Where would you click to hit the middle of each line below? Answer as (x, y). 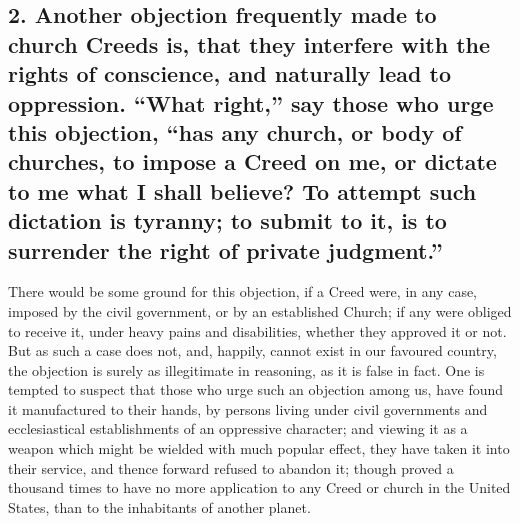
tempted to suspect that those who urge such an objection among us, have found (256, 389)
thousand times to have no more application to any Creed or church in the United (259, 487)
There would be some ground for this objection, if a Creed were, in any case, (243, 291)
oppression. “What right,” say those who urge (251, 102)
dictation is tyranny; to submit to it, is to (227, 220)
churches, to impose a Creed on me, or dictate (252, 161)
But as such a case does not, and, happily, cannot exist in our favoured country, (252, 350)
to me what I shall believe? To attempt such (242, 190)
